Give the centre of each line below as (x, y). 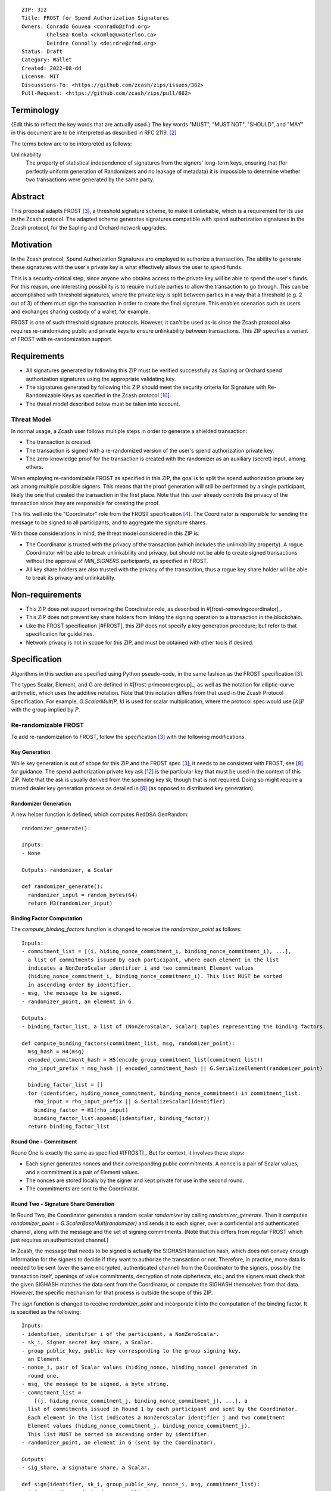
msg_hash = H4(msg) (56, 1051)
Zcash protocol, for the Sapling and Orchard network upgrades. (89, 227)
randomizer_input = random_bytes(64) (83, 895)
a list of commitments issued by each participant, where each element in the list (153, 960)
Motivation (32, 245)
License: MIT (40, 77)
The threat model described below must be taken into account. (103, 404)
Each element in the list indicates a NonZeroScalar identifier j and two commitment (157, 1417)
